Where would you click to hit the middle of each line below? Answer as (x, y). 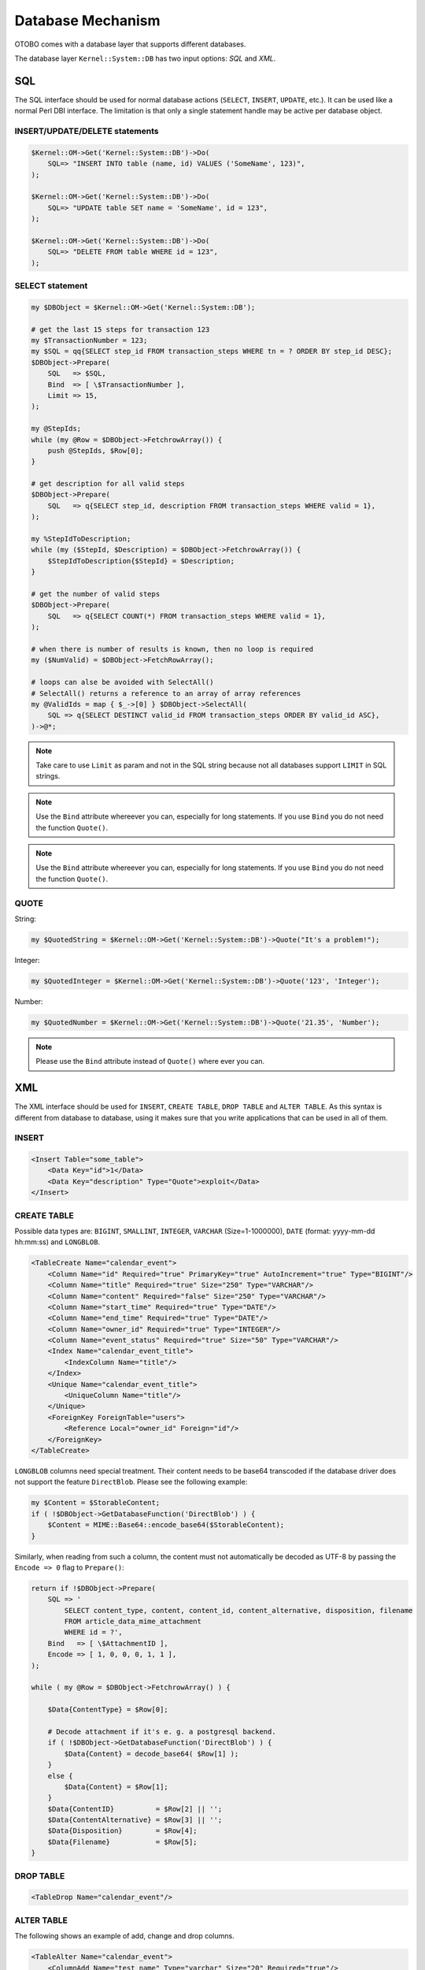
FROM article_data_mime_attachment (133, 1622)
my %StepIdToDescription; (81, 539)
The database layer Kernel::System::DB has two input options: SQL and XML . (145, 58)
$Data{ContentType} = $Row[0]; (108, 1710)
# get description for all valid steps (108, 484)
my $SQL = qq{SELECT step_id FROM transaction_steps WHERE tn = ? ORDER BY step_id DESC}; (212, 351)
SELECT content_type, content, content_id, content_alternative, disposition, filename (238, 1610)
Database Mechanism (87, 20)
